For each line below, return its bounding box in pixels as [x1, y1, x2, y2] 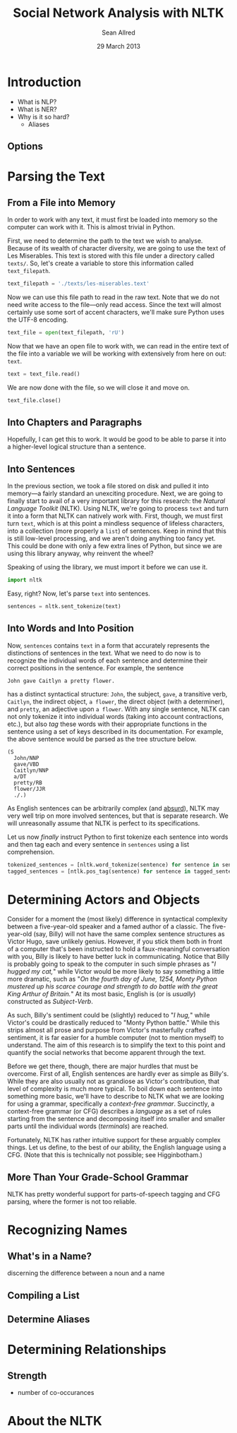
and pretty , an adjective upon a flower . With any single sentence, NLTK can [7, 704, 230, 713]
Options [7, 140, 44, 152]
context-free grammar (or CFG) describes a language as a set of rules [7, 1107, 212, 1115]
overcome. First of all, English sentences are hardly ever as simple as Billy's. [7, 1070, 229, 1078]
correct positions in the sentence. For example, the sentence [7, 663, 184, 672]
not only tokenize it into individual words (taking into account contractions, [7, 712, 224, 720]
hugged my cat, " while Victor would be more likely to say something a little [7, 967, 224, 976]
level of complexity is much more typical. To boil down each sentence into [7, 1084, 223, 1093]
